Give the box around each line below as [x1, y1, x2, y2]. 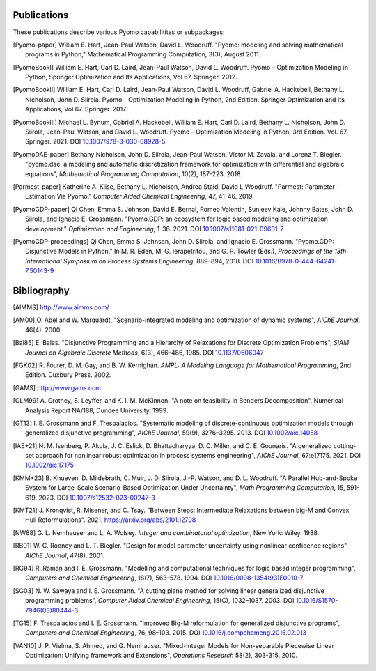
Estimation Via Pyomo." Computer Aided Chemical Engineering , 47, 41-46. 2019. [25, 192, 254, 201]
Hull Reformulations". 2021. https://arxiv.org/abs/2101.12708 [25, 516, 196, 524]
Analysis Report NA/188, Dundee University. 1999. [25, 406, 169, 415]
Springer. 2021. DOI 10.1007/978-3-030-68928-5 [25, 137, 166, 146]
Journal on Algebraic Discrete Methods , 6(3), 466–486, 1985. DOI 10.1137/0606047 [25, 348, 264, 357]
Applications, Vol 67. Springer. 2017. [25, 105, 128, 114]
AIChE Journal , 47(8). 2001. [25, 551, 105, 560]
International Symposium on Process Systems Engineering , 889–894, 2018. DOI [25, 256, 254, 265]
